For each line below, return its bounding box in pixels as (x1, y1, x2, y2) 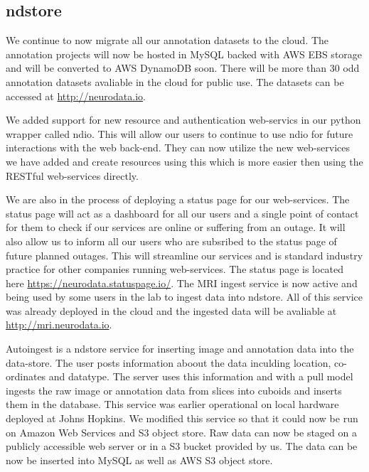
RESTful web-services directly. (6, 168, 139, 183)
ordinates (6, 369, 46, 384)
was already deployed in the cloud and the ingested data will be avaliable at (6, 303, 337, 318)
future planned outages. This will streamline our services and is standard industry (6, 247, 363, 262)
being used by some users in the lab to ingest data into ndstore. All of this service (6, 289, 363, 304)
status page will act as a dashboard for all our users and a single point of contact (6, 205, 359, 220)
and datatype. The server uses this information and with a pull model (48, 369, 353, 384)
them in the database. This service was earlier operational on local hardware (6, 397, 339, 412)
